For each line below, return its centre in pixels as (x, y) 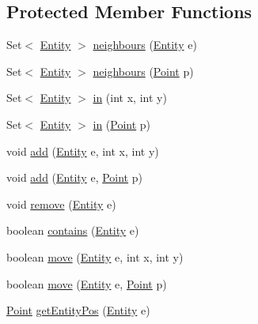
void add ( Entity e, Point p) (74, 177)
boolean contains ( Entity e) (73, 230)
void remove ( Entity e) (61, 203)
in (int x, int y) (130, 98)
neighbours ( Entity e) (145, 45)
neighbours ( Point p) (143, 71)
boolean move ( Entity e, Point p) (87, 283)
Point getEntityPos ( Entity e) (78, 310)
